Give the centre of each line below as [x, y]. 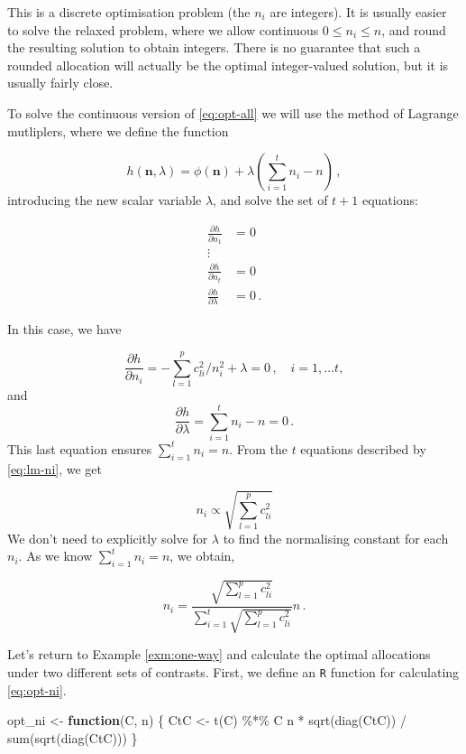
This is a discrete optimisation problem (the [129, 12]
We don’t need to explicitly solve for [108, 538]
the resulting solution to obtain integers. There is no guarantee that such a [214, 47]
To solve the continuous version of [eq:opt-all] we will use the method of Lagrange [233, 112]
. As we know [55, 556]
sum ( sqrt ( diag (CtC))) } [73, 737]
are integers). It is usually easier [358, 12]
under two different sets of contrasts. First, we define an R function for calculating [233, 671]
